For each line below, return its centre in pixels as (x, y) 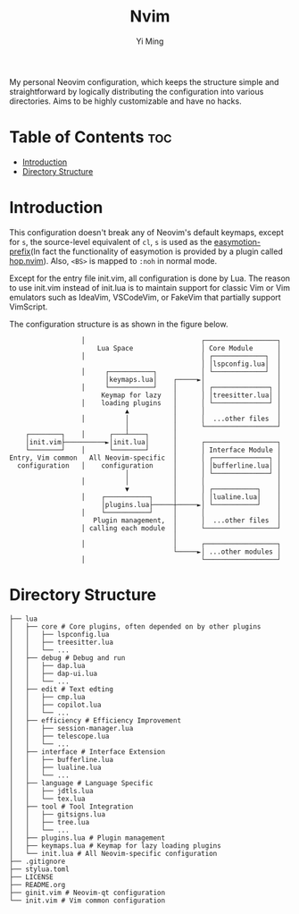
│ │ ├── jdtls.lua (51, 791)
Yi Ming (150, 41)
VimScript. (29, 307)
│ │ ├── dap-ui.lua (54, 673)
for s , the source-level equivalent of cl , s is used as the (111, 241)
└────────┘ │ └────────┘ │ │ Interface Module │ (153, 450)
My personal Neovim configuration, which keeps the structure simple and (144, 81)
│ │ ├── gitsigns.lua (57, 814)
